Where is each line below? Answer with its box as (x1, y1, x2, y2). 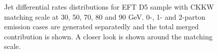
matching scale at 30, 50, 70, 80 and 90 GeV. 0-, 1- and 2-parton (4, 11, 205, 22)
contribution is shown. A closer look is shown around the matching (4, 31, 213, 41)
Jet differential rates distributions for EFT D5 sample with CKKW (4, 2, 214, 12)
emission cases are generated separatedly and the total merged (4, 21, 199, 32)
